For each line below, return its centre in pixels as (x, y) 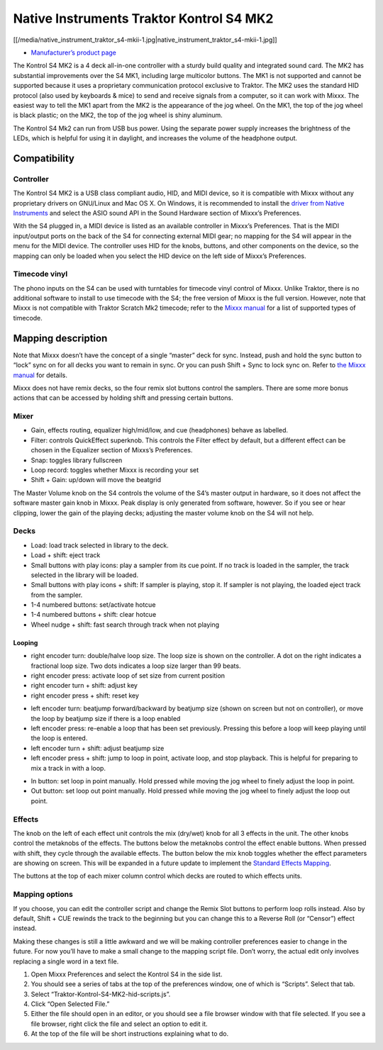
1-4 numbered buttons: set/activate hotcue (93, 605)
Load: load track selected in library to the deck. (100, 545)
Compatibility (44, 158)
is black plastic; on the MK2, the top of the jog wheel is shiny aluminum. (118, 115)
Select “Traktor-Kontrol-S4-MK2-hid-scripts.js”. (101, 994)
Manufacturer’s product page (74, 52)
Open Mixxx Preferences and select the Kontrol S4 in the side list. (127, 974)
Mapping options (43, 895)
